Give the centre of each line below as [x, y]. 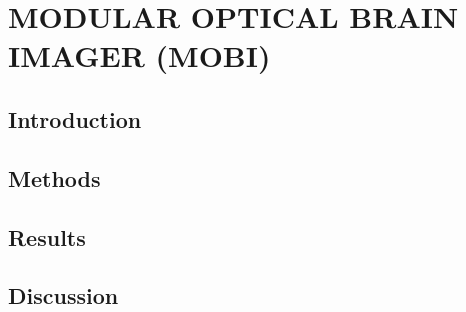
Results [47, 236]
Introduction [75, 118]
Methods [54, 177]
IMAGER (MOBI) [139, 55]
